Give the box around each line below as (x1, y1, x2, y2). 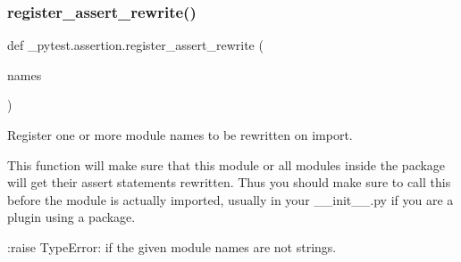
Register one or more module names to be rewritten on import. (7, 126, 353, 143)
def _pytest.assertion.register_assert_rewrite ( (7, 36, 264, 54)
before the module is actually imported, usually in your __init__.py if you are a (7, 190, 454, 209)
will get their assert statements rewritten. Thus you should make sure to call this (7, 173, 451, 192)
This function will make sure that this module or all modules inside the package (7, 155, 446, 174)
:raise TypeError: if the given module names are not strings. (7, 237, 337, 256)
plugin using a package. (7, 208, 136, 226)
